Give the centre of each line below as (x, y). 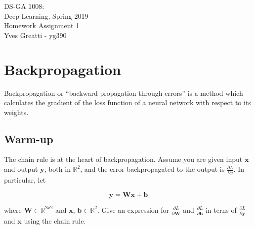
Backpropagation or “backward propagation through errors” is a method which (124, 93)
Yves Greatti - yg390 (35, 35)
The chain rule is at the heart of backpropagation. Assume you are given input (123, 159)
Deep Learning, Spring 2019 (46, 16)
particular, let (25, 180)
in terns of (221, 210)
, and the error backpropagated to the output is (152, 169)
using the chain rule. (55, 221)
